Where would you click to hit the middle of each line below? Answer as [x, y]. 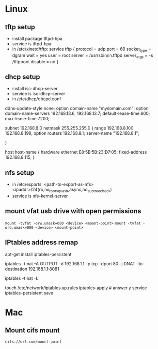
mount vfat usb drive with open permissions [73, 211]
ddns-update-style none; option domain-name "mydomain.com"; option [77, 109]
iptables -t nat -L [22, 278]
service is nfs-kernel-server [40, 196]
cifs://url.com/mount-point [33, 342]
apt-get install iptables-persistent [38, 254]
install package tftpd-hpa [37, 38]
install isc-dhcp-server [35, 89]
